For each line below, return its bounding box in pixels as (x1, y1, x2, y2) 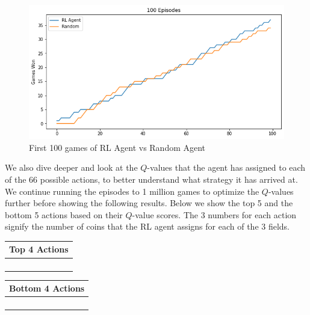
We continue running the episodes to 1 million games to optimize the (5, 185, 259, 197)
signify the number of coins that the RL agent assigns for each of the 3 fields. (5, 220, 290, 233)
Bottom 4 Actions (9, 282, 85, 295)
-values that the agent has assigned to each (147, 161, 306, 174)
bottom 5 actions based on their (5, 208, 123, 221)
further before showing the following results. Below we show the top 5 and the (5, 197, 293, 209)
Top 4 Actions (9, 243, 69, 255)
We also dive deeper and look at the (5, 161, 138, 174)
